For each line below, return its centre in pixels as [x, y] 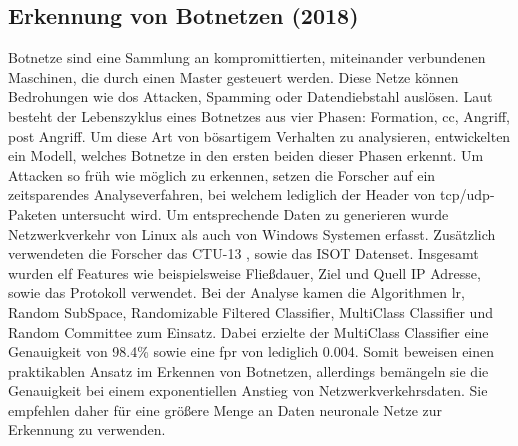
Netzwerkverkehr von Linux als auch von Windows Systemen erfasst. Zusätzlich [252, 233]
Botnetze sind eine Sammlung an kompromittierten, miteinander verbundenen [247, 57]
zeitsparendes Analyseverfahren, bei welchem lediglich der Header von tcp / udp [249, 194]
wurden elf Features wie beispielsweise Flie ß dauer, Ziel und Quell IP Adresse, [244, 272]
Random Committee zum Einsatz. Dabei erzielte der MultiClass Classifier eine [248, 331]
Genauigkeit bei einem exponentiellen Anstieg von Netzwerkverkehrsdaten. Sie [248, 390]
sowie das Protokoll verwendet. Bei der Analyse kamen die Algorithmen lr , [236, 292]
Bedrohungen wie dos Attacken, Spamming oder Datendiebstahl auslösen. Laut [250, 96]
